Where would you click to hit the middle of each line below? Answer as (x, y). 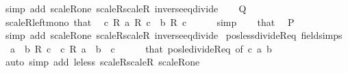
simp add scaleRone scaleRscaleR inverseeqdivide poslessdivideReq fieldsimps (174, 35)
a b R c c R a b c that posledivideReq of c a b (141, 48)
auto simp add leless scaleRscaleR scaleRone (102, 62)
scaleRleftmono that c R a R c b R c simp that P (150, 21)
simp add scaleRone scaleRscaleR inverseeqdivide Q (126, 8)
